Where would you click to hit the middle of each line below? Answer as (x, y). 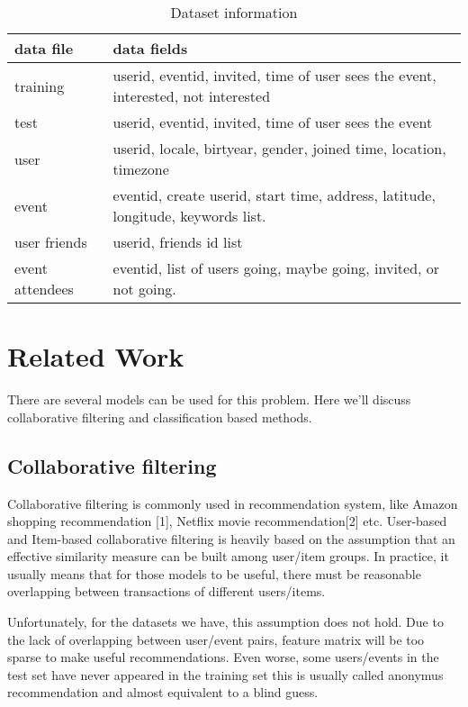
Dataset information (234, 12)
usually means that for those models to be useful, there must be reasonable (214, 573)
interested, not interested (192, 96)
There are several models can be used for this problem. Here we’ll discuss (209, 399)
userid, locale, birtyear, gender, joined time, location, (279, 148)
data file (44, 48)
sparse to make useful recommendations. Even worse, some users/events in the (223, 657)
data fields (150, 48)
